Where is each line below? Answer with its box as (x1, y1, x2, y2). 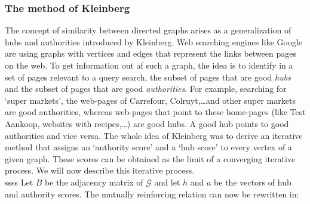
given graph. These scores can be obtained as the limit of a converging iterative (5, 152, 296, 165)
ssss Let (5, 175, 33, 188)
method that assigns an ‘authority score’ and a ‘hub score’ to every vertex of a (5, 141, 292, 153)
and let (154, 175, 180, 188)
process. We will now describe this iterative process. (5, 164, 195, 177)
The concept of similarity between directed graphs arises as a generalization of (5, 24, 291, 36)
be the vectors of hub (214, 175, 291, 188)
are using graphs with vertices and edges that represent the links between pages (5, 47, 296, 60)
